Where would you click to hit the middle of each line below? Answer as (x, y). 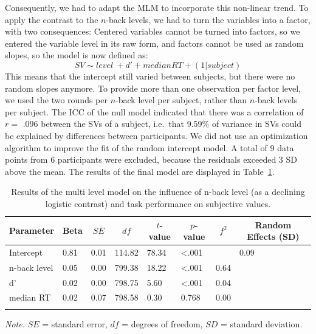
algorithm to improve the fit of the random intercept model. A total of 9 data (149, 147)
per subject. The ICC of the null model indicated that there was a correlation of (154, 111)
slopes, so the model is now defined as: (77, 55)
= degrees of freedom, (162, 323)
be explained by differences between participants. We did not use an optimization (156, 135)
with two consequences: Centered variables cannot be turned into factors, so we (153, 31)
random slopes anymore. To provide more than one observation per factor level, (153, 88)
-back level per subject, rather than (181, 100)
